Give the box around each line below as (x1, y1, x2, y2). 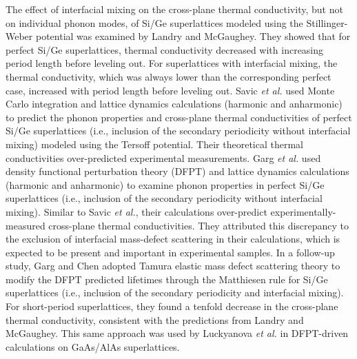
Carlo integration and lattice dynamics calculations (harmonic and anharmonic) (6, 96, 343, 111)
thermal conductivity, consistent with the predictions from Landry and (6, 312, 304, 327)
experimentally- (270, 204, 336, 218)
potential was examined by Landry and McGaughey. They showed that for (35, 29, 351, 43)
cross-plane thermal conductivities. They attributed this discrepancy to (48, 218, 349, 232)
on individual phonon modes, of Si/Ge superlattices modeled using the (6, 15, 303, 30)
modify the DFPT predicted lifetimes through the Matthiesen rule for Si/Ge (6, 271, 328, 286)
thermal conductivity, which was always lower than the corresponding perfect (6, 69, 331, 83)
